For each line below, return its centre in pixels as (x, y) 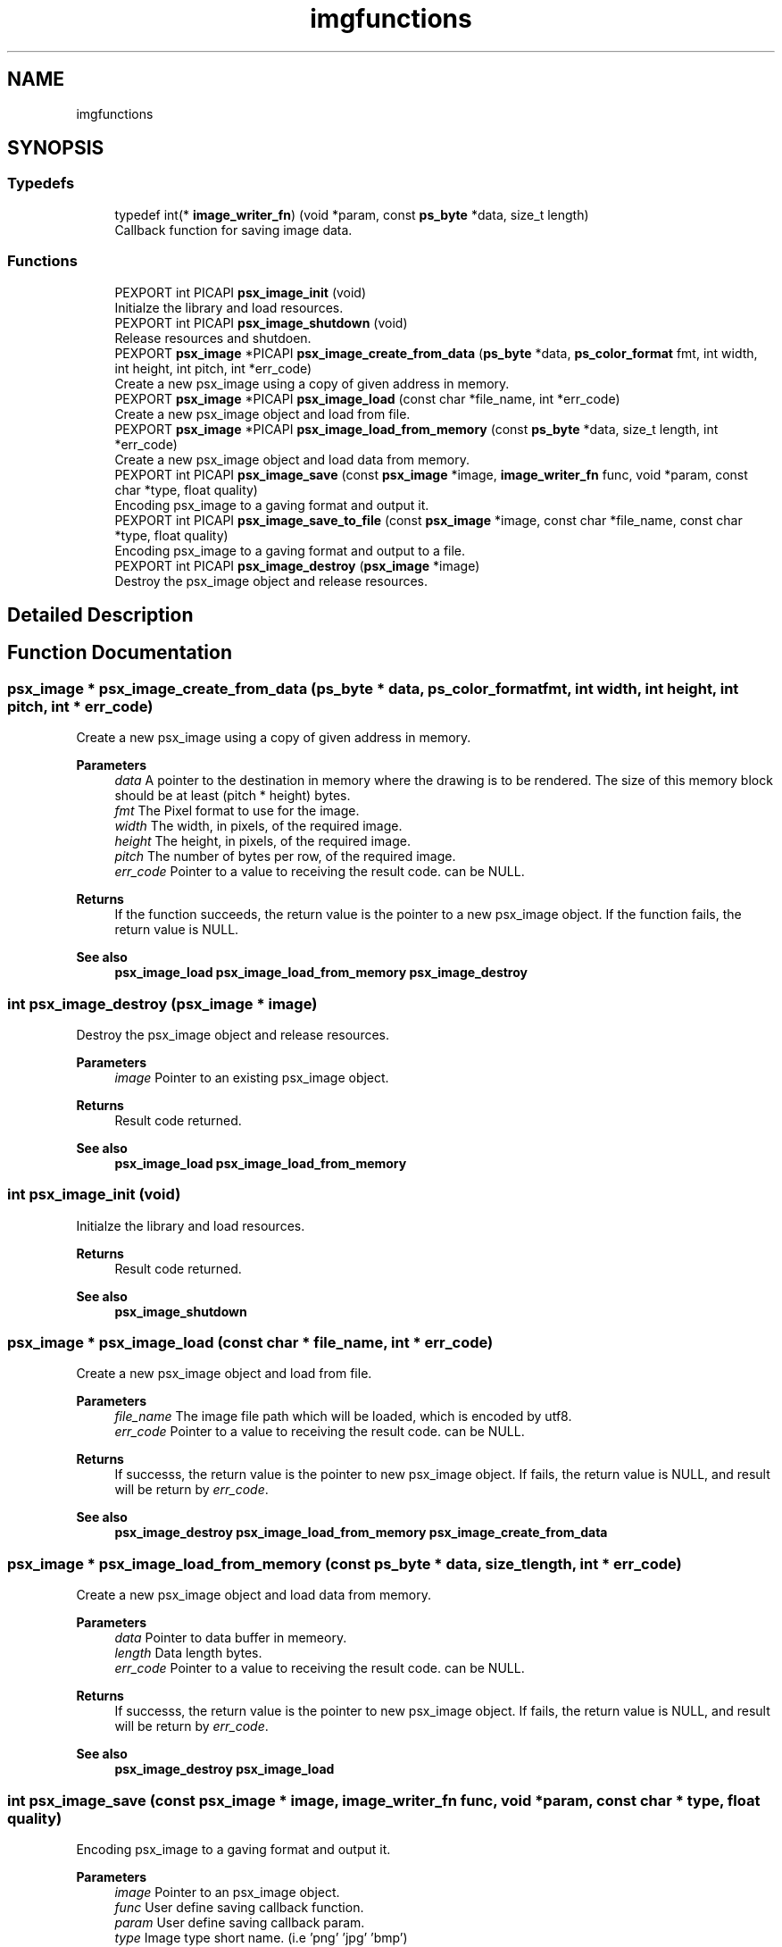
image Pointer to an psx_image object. (227, 1892)
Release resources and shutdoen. (213, 338)
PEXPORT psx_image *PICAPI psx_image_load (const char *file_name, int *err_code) (367, 398)
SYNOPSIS (56, 148)
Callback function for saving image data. (233, 230)
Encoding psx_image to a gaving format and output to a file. (290, 550)
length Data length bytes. (188, 1653)
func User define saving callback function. (239, 1907)
